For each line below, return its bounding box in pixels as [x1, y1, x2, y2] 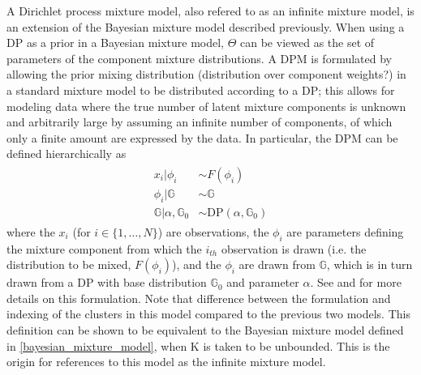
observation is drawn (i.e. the [221, 240, 367, 257]
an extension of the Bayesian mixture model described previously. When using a [6, 18, 405, 35]
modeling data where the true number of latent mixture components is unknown [6, 97, 406, 114]
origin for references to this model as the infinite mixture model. [6, 353, 326, 370]
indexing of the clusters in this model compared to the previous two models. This [6, 305, 410, 322]
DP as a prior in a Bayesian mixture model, [6, 34, 225, 51]
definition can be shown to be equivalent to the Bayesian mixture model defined [6, 322, 404, 339]
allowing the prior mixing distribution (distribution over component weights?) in [6, 66, 406, 83]
